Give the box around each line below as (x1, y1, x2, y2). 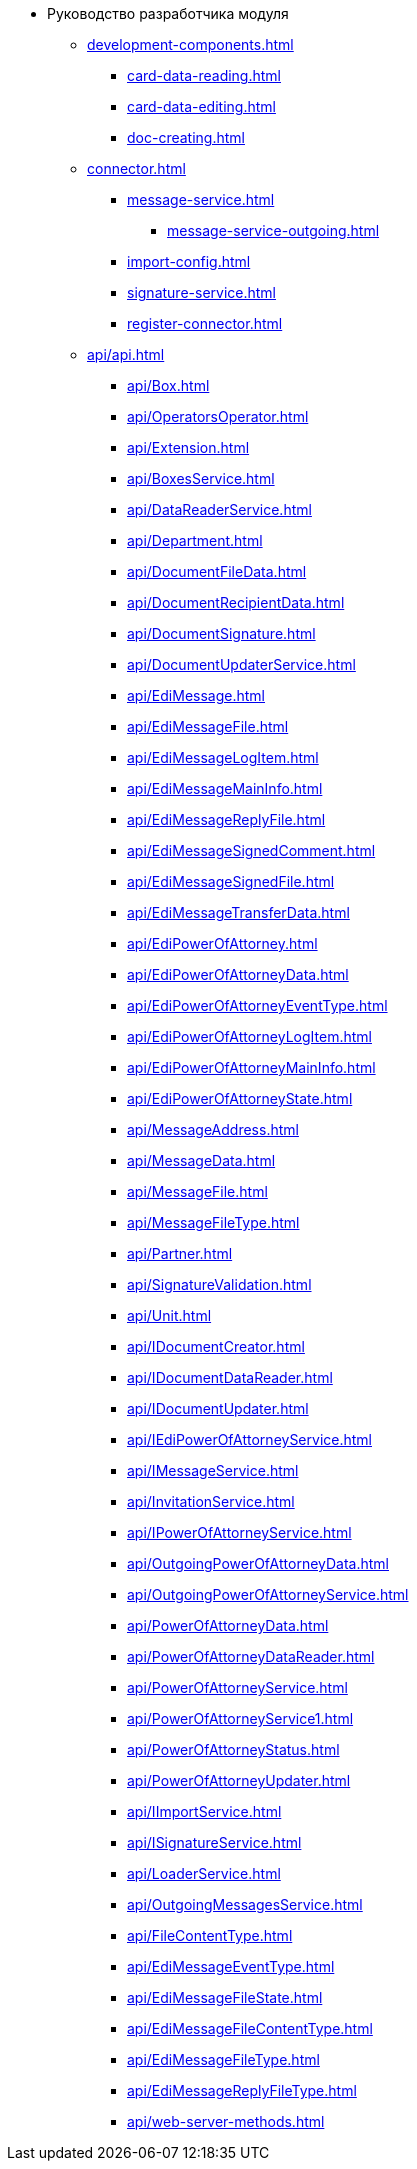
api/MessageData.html (127, 1152, 276, 1169)
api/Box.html (127, 377, 210, 394)
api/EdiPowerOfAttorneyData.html (127, 966, 349, 983)
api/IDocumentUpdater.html (127, 1400, 309, 1417)
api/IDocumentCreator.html (127, 1338, 305, 1355)
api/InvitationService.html (127, 1493, 295, 1510)
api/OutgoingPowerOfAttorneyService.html (127, 1586, 409, 1603)
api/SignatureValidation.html (127, 1276, 312, 1293)
